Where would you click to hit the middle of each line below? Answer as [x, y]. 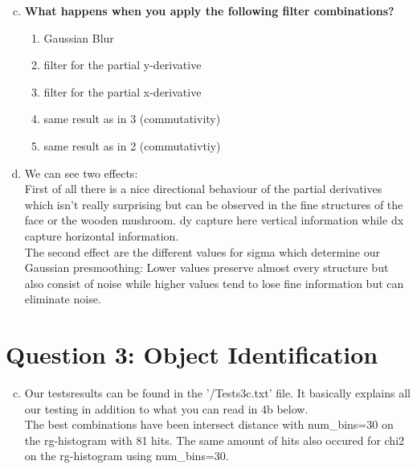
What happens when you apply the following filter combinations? [209, 10]
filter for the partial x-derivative [123, 91]
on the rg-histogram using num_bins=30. [127, 456]
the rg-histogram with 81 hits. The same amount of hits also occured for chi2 [215, 440]
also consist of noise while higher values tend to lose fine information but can [214, 283]
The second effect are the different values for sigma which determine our [202, 251]
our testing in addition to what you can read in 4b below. [166, 408]
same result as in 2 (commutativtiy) [132, 145]
